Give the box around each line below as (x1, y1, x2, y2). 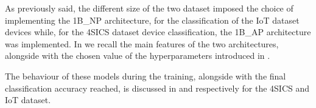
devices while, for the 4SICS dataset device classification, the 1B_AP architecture (5, 25, 311, 38)
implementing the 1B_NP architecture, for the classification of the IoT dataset (5, 13, 300, 26)
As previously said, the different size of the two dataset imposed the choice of (5, 2, 293, 14)
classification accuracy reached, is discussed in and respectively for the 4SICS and (5, 81, 310, 94)
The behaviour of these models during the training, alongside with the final (5, 69, 286, 82)
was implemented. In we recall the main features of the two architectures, (5, 37, 279, 50)
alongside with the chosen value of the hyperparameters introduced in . (5, 49, 270, 62)
